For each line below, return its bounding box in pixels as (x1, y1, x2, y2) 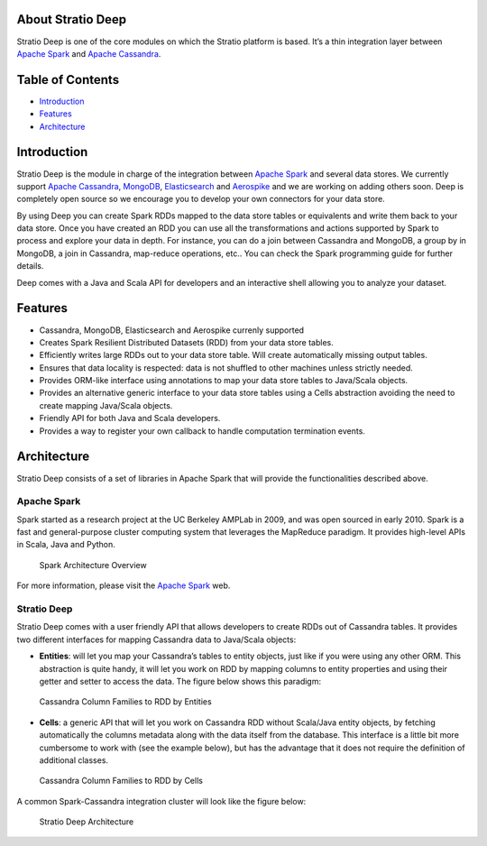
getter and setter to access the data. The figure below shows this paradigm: (39, 676, 322, 686)
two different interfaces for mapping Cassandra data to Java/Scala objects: (16, 634, 297, 645)
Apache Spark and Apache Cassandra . (16, 48, 161, 59)
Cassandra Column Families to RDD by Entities (39, 696, 212, 707)
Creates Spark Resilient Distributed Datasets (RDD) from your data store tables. (39, 336, 334, 347)
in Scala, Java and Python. (16, 539, 116, 550)
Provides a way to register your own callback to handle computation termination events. (39, 425, 365, 437)
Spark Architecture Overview (39, 559, 148, 570)
